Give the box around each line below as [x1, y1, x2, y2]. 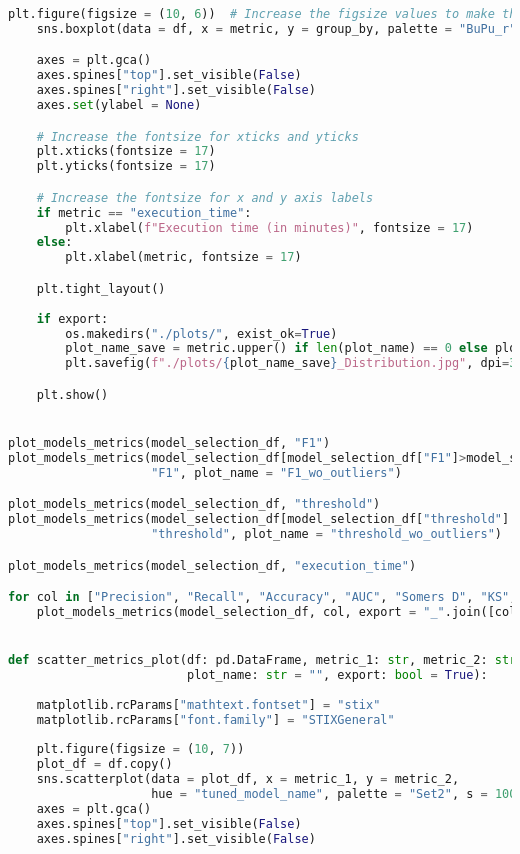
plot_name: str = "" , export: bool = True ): [186, 668, 488, 682]
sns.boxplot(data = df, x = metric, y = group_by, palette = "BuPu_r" [36, 21, 517, 36]
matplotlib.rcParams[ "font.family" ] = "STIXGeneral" [36, 712, 395, 727]
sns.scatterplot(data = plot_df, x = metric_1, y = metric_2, [36, 772, 460, 787]
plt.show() [36, 387, 109, 402]
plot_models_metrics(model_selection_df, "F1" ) [8, 435, 331, 450]
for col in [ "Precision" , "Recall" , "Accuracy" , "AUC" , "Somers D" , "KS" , [8, 590, 517, 605]
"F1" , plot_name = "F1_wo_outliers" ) [151, 465, 402, 480]
